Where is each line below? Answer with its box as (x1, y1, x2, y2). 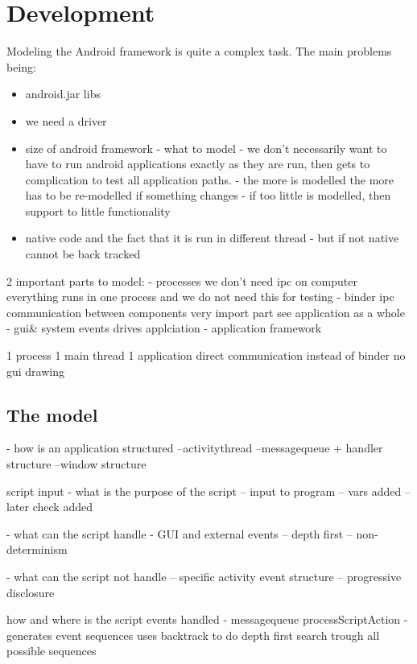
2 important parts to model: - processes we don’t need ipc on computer (6, 272, 357, 289)
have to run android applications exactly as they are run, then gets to (25, 155, 370, 172)
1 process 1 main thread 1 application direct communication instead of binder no (6, 347, 406, 364)
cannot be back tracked (25, 245, 141, 262)
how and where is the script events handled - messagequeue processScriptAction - (6, 611, 408, 628)
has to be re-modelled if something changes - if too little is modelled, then (25, 187, 391, 204)
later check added (6, 498, 93, 515)
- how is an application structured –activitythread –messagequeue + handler (6, 439, 383, 456)
